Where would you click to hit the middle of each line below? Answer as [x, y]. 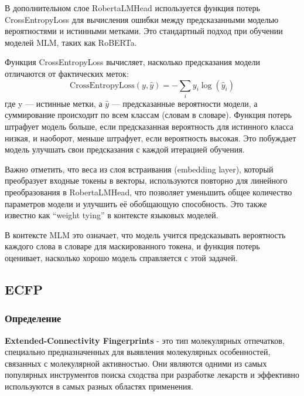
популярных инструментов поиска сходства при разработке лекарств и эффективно [152, 375]
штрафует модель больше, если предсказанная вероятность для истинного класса [149, 126]
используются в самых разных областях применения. [99, 386]
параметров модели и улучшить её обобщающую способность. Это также [136, 203]
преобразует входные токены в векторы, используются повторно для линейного [146, 180]
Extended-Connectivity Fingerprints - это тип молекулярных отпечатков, [145, 340]
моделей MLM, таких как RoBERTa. [71, 42]
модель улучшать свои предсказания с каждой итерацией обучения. [125, 149]
